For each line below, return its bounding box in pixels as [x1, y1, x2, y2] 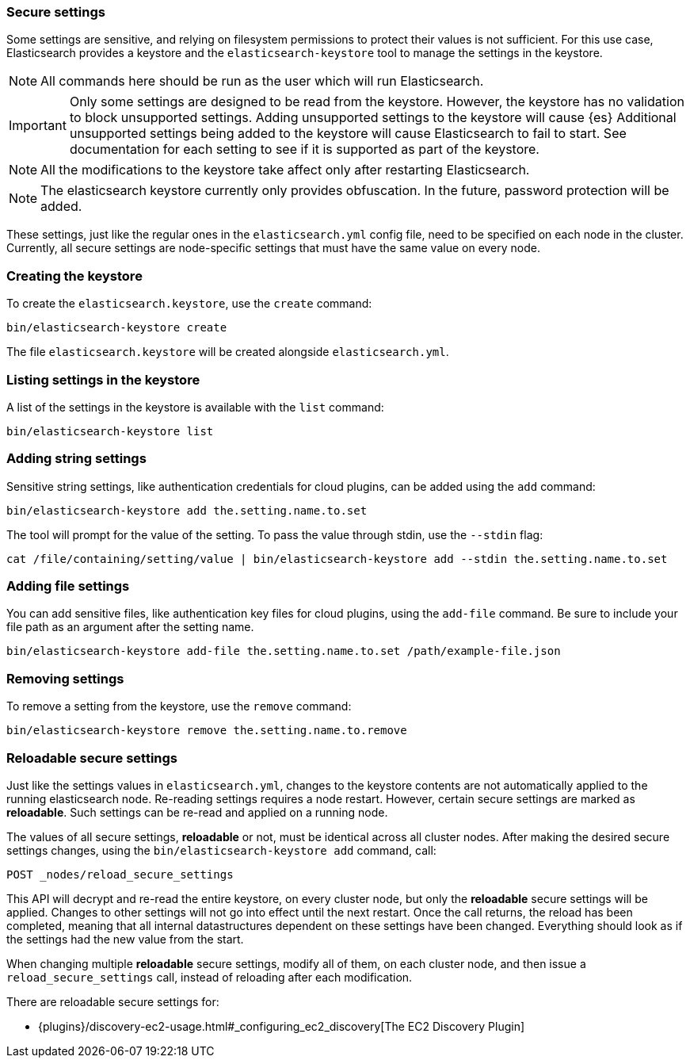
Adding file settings [6, 578, 130, 594]
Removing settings [6, 670, 124, 687]
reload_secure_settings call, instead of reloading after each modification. [6, 970, 413, 984]
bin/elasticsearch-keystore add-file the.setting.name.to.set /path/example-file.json [6, 645, 561, 658]
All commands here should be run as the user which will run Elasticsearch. [40, 73, 484, 90]
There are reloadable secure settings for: [6, 994, 219, 1009]
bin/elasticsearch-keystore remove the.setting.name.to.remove [6, 724, 407, 737]
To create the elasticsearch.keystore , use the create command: [6, 297, 372, 311]
